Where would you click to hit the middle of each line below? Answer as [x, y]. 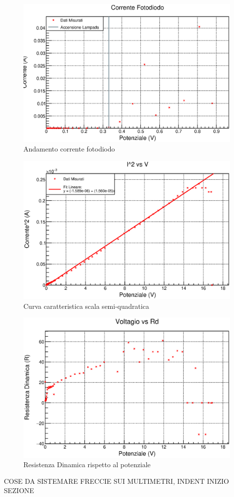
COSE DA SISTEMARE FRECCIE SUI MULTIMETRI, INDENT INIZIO [117, 481]
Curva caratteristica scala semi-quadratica [86, 306]
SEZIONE [19, 490]
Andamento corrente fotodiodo [69, 149]
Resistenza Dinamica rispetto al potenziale [87, 465]
